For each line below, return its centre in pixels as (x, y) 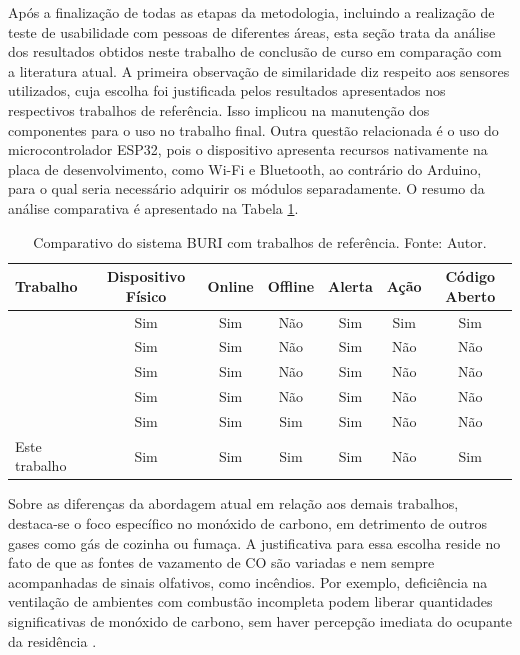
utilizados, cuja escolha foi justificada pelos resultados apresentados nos (227, 90)
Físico (146, 295)
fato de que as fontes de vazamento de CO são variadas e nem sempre (221, 562)
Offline (291, 285)
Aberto (470, 295)
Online (230, 285)
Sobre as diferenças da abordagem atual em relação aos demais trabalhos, (233, 503)
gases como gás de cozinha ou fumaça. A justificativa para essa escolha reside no (254, 542)
